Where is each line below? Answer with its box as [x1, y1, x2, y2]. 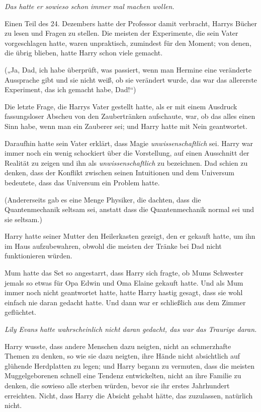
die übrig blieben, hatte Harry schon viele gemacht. [5, 47, 163, 58]
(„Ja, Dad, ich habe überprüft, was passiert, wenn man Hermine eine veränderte [5, 64, 252, 75]
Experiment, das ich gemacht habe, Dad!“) [5, 84, 136, 95]
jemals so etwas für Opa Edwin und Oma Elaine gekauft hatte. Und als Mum [5, 277, 243, 288]
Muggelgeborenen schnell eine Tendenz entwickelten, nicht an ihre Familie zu [5, 370, 241, 381]
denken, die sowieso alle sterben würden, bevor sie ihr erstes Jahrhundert [5, 380, 230, 390]
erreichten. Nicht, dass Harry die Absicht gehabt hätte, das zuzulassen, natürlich [5, 390, 253, 400]
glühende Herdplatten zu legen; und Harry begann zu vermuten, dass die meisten [5, 360, 255, 371]
